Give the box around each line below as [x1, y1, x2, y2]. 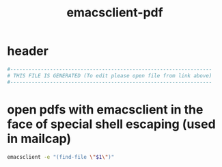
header [7, 43, 49, 59]
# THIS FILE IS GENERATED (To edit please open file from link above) [7, 72, 212, 79]
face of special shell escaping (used [7, 116, 217, 131]
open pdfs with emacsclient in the [7, 101, 204, 117]
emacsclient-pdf [66, 5, 163, 21]
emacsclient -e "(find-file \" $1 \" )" [7, 153, 115, 160]
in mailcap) [7, 131, 72, 146]
